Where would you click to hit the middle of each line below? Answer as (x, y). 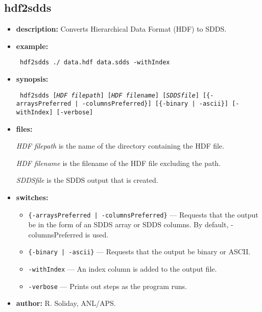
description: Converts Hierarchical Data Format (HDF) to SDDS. (121, 29)
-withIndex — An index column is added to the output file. (123, 269)
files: (24, 128)
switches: (32, 197)
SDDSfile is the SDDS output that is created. (87, 180)
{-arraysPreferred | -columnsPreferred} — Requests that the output (143, 214)
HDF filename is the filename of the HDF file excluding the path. (118, 163)
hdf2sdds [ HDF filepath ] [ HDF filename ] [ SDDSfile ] (109, 95)
